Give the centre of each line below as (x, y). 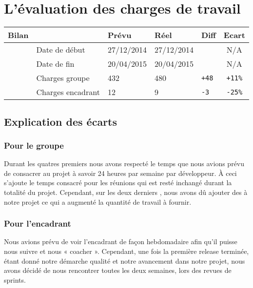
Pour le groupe (34, 145)
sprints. (15, 279)
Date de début (61, 50)
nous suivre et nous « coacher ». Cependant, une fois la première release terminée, (126, 251)
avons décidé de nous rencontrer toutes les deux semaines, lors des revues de (118, 270)
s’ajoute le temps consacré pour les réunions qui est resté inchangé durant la (118, 182)
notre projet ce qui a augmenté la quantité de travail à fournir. (98, 202)
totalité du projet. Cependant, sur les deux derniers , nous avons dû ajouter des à (126, 192)
